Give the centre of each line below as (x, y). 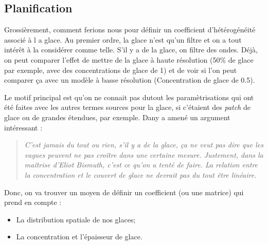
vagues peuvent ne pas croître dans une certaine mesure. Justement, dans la (144, 154)
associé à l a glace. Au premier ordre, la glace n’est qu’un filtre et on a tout (123, 39)
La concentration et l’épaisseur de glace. (79, 237)
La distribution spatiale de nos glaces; (76, 219)
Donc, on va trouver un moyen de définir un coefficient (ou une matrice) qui (124, 192)
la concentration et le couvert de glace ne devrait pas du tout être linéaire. (140, 174)
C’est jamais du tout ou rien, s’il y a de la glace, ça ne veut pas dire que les (144, 145)
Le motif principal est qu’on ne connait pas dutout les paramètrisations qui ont (129, 97)
